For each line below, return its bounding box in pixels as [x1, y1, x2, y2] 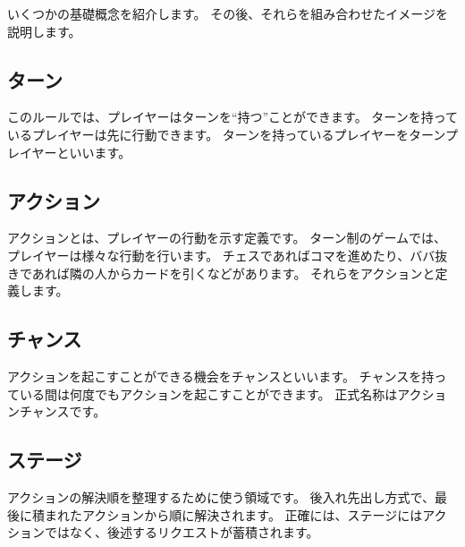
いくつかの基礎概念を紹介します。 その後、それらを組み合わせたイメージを [7, 4, 448, 22]
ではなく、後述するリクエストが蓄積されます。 [44, 523, 319, 542]
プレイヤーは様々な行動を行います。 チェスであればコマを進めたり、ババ [7, 245, 435, 264]
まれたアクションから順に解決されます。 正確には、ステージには [44, 505, 423, 524]
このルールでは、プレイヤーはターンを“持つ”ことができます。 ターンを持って [7, 107, 458, 126]
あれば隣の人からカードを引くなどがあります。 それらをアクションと [31, 263, 435, 282]
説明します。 [7, 21, 81, 40]
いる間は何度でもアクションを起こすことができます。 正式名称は [19, 384, 398, 403]
